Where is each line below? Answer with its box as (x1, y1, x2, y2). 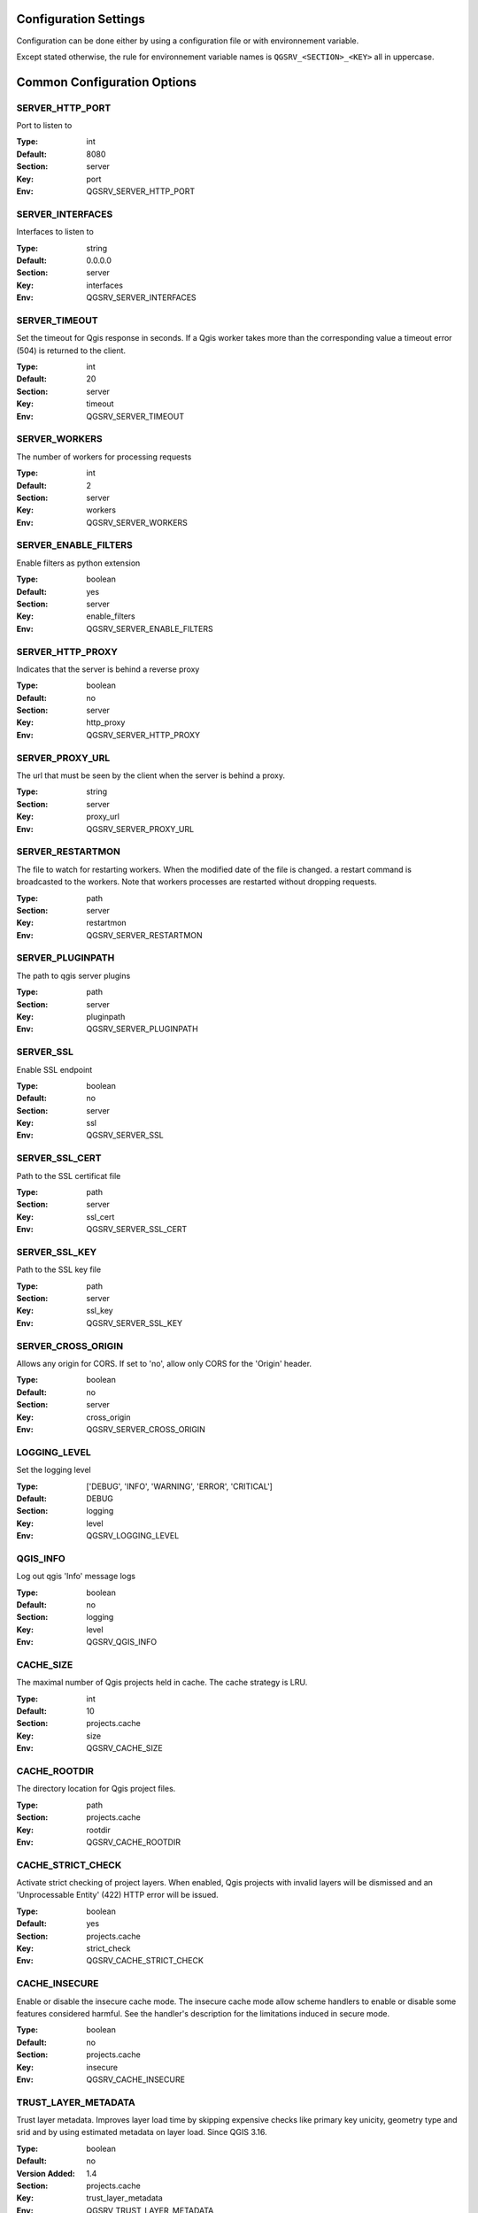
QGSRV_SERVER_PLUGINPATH (86, 1023, 198, 1035)
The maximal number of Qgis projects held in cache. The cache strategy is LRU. (16, 1677, 308, 1688)
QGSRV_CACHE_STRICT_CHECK (86, 1955, 204, 1966)
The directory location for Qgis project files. (16, 1784, 176, 1794)
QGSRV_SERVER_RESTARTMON (86, 929, 203, 940)
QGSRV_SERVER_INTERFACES (86, 292, 197, 303)
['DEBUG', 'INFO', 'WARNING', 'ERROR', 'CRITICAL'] (86, 1481, 274, 1492)
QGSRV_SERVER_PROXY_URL (86, 823, 195, 834)
